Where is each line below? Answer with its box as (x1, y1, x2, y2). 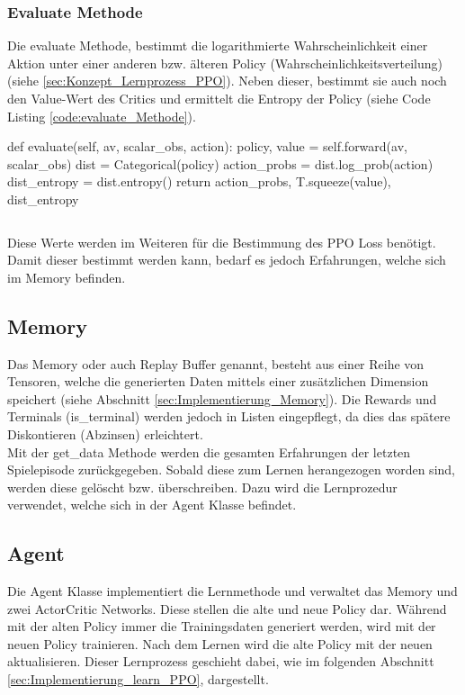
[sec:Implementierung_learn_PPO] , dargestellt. (7, 670, 269, 689)
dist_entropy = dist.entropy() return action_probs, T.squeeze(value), (7, 172, 391, 191)
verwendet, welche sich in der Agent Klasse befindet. (7, 495, 297, 514)
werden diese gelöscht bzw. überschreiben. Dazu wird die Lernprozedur (7, 477, 398, 496)
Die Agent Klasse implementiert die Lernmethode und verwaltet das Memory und (7, 582, 458, 600)
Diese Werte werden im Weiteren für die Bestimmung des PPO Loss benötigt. (7, 232, 436, 251)
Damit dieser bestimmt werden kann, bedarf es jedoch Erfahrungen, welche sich (7, 250, 446, 269)
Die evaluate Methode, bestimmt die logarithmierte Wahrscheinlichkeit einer (7, 36, 428, 55)
